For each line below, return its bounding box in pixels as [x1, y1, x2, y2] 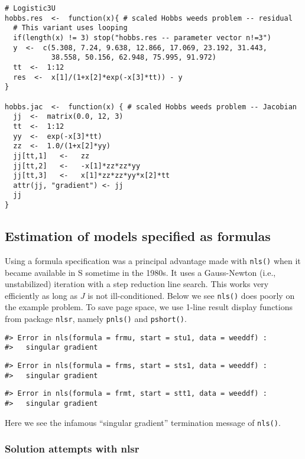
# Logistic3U [5, 4, 56, 12]
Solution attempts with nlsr [5, 441, 139, 456]
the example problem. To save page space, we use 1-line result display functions [5, 301, 293, 313]
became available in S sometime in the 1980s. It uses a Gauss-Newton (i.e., [5, 266, 276, 278]
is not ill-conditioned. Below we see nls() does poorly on [87, 289, 295, 301]
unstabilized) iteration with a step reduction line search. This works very [5, 278, 269, 290]
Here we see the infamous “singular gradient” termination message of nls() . [5, 416, 281, 428]
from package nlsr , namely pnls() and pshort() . [5, 312, 187, 325]
